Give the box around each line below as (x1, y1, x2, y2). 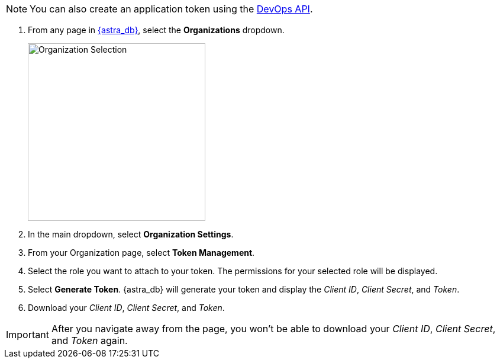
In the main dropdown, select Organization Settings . (28, 229, 234, 239)
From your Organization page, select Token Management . (28, 248, 255, 258)
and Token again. (51, 335, 128, 346)
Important (6, 329, 49, 340)
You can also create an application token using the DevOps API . (30, 3, 313, 15)
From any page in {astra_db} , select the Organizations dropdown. (28, 25, 285, 35)
